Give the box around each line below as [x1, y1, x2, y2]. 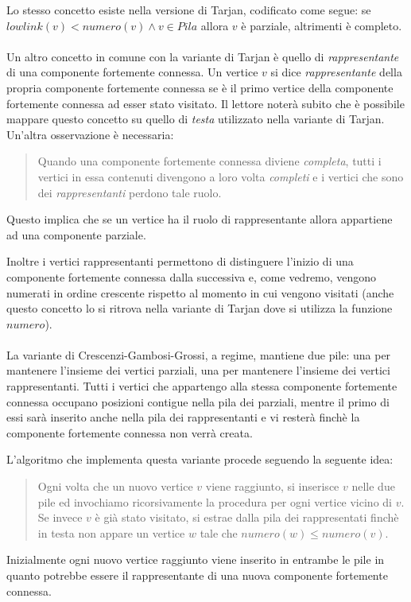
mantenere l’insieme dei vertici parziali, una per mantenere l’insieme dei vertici [6, 362, 390, 379]
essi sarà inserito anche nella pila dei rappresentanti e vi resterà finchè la [6, 409, 360, 425]
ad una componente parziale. [6, 226, 146, 243]
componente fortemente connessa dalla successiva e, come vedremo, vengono [6, 268, 377, 285]
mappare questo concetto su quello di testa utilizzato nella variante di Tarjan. [6, 111, 385, 127]
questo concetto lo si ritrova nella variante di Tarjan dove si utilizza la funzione [6, 300, 393, 317]
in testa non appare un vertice [37, 524, 185, 541]
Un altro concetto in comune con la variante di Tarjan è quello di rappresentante [6, 48, 399, 64]
